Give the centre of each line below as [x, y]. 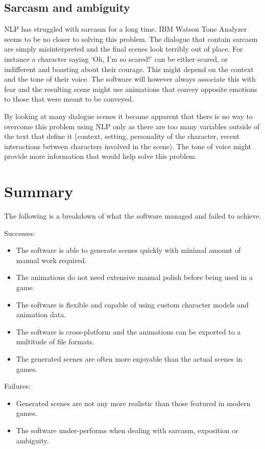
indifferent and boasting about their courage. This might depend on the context [129, 69]
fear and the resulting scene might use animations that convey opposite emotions [131, 89]
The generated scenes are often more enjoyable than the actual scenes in [129, 358]
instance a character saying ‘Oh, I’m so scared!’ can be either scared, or [116, 58]
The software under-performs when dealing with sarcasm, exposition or [127, 430]
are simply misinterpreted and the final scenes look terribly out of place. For [124, 49]
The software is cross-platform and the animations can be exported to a [128, 331]
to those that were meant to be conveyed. [69, 99]
